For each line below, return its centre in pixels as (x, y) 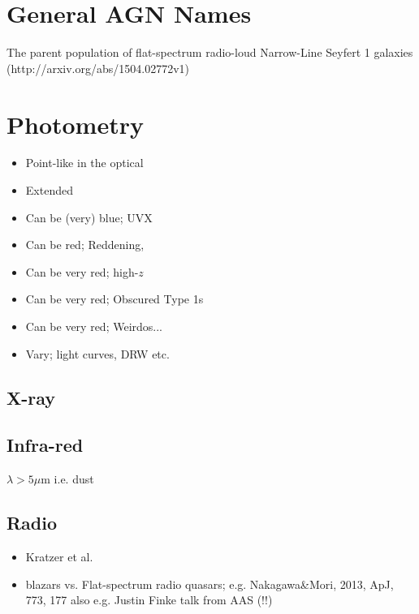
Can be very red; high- (82, 271)
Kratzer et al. (59, 556)
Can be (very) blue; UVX (89, 217)
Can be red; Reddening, (85, 245)
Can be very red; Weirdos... (94, 326)
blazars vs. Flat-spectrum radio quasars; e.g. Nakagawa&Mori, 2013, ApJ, (209, 584)
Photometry (75, 124)
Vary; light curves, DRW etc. (97, 353)
